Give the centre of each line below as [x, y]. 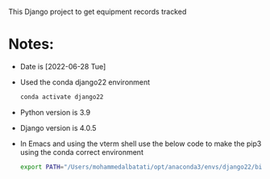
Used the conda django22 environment [85, 82]
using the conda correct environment [81, 152]
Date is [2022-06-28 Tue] [63, 66]
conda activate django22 [62, 97]
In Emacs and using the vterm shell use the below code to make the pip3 [141, 144]
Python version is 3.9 [55, 112]
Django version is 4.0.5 [58, 127]
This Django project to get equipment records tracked [98, 12]
